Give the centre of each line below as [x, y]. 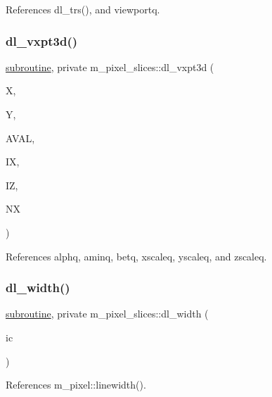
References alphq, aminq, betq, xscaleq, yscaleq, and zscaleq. [136, 256]
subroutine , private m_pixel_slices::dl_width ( [107, 314]
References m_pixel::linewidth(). [76, 385]
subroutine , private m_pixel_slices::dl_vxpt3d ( [110, 67]
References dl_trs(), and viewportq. [83, 9]
